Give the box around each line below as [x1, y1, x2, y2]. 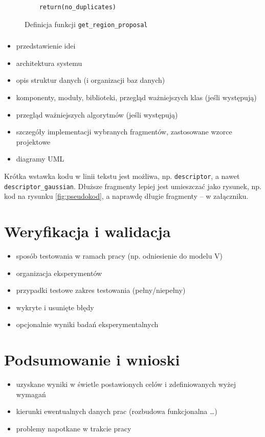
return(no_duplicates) [39, 4, 116, 11]
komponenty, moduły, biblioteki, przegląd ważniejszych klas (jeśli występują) [16, 91, 257, 102]
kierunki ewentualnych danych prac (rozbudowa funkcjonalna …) [16, 406, 217, 417]
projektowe [16, 136, 51, 147]
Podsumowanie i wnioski [4, 349, 180, 370]
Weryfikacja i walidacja [4, 221, 171, 242]
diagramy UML [16, 153, 64, 164]
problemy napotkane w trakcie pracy [16, 423, 131, 433]
